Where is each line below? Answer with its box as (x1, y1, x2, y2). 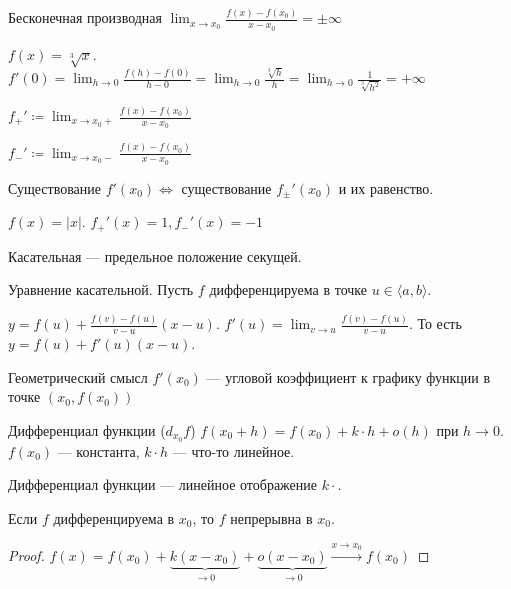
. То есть (408, 313, 462, 334)
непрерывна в (230, 508, 313, 529)
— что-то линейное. (172, 440, 295, 461)
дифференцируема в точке (209, 279, 367, 300)
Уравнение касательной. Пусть (8, 279, 194, 300)
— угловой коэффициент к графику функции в (206, 366, 491, 387)
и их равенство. (338, 177, 434, 198)
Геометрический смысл (8, 366, 148, 387)
